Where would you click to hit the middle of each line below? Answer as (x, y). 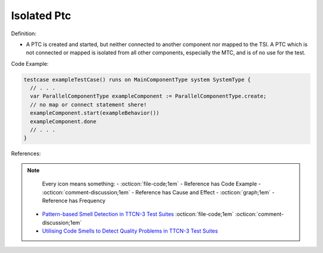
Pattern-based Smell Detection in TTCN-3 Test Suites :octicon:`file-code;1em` (138, 214)
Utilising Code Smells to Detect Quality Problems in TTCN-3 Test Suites (130, 231)
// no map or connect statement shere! (89, 104)
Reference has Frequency (74, 200)
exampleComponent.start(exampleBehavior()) (95, 113)
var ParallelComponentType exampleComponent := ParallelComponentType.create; (148, 96)
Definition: (24, 33)
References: (26, 154)
